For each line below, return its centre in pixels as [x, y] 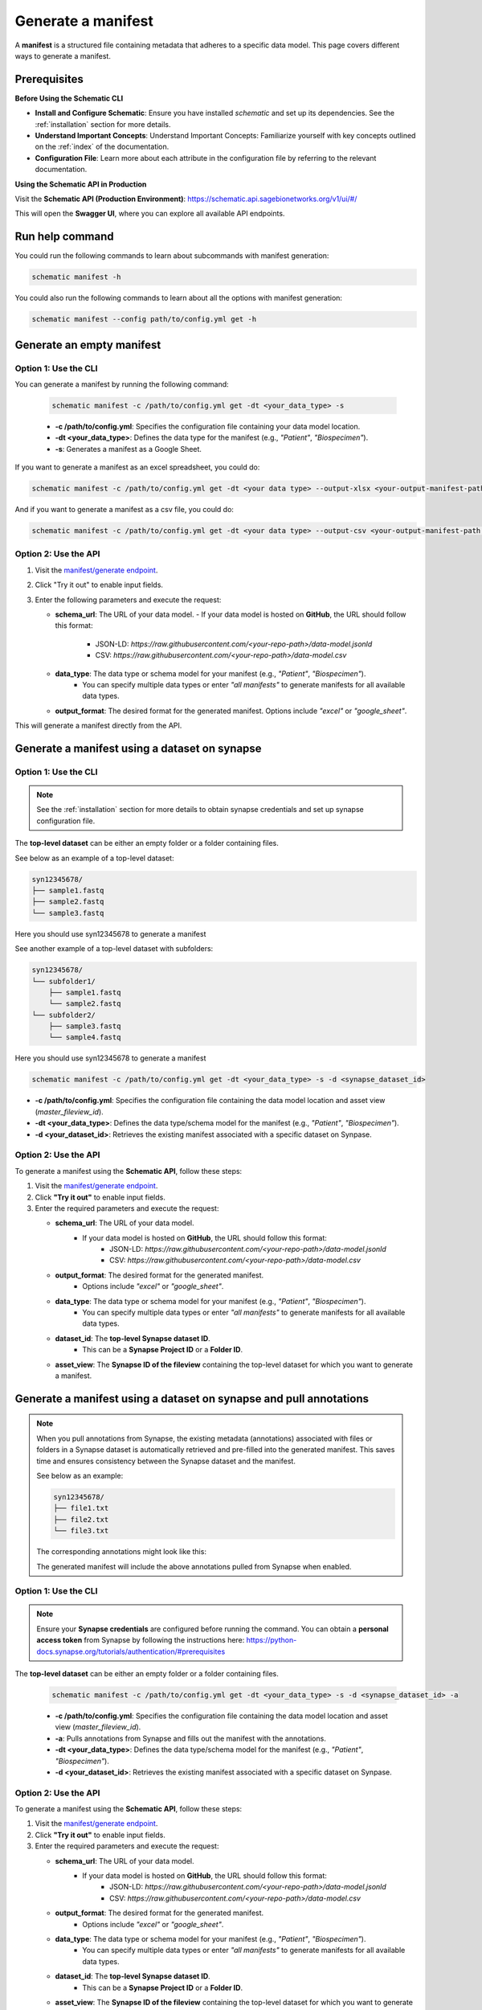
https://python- [272, 1640]
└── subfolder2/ [64, 1015]
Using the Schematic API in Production [81, 184]
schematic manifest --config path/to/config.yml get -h [144, 319]
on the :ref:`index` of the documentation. [102, 147]
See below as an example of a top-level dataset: [94, 858]
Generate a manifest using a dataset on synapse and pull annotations [192, 1399]
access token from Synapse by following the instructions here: [141, 1640]
